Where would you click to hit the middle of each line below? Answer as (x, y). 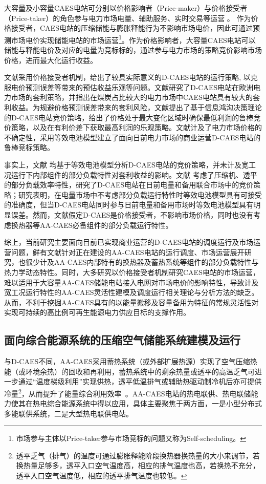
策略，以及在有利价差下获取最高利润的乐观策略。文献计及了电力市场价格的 (136, 127)
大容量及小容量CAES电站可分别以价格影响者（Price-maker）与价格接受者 (126, 8)
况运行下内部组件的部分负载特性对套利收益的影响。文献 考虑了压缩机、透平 (131, 174)
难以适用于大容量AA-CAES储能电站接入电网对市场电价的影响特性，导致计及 (131, 282)
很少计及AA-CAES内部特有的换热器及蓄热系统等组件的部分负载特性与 (142, 262)
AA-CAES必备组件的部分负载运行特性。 (106, 225)
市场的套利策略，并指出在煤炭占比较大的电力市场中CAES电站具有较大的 (132, 97)
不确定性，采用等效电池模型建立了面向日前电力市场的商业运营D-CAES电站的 (132, 137)
